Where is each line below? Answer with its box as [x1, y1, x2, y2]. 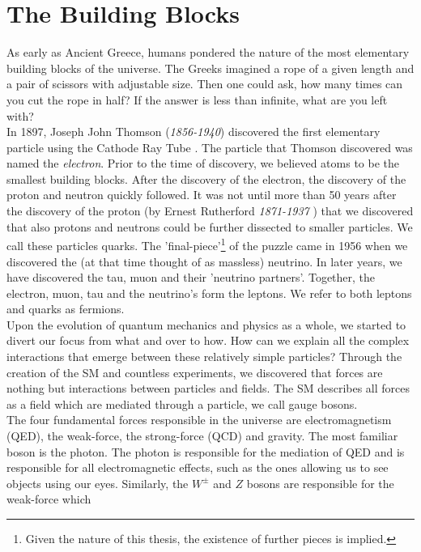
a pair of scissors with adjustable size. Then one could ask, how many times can [6, 75, 403, 92]
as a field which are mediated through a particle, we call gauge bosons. [6, 395, 358, 412]
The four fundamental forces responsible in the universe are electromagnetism [6, 411, 392, 428]
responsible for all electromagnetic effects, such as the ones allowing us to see [6, 459, 389, 476]
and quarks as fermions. [6, 300, 125, 317]
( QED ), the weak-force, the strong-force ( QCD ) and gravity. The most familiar [6, 427, 398, 444]
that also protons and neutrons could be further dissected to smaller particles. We [6, 218, 413, 235]
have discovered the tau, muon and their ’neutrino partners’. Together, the [6, 269, 376, 286]
